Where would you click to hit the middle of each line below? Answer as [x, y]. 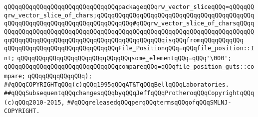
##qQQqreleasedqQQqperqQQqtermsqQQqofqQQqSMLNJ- [149, 103]
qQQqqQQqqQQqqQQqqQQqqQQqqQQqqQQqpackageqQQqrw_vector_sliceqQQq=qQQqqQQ [129, 7]
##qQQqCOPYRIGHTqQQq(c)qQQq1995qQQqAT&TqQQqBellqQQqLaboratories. [117, 84]
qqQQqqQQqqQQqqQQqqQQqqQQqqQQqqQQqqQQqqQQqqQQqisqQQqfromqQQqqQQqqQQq [124, 40]
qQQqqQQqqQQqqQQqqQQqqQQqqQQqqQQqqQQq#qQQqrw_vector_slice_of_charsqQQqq [129, 24]
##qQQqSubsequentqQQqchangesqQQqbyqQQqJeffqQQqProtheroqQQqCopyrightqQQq [129, 93]
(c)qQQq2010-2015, [34, 103]
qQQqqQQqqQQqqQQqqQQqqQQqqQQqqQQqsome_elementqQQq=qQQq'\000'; [124, 58]
